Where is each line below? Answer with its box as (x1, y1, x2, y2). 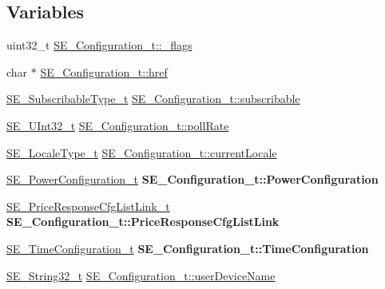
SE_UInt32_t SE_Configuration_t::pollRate (6, 117, 229, 133)
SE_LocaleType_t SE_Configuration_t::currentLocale (6, 144, 277, 160)
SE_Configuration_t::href (40, 63, 168, 80)
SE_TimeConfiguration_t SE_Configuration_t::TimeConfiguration (6, 240, 369, 256)
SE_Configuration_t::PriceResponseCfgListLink (6, 213, 280, 230)
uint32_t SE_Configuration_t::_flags (6, 37, 192, 53)
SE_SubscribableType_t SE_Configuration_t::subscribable (6, 90, 300, 107)
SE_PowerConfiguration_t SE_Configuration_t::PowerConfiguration (6, 171, 379, 188)
